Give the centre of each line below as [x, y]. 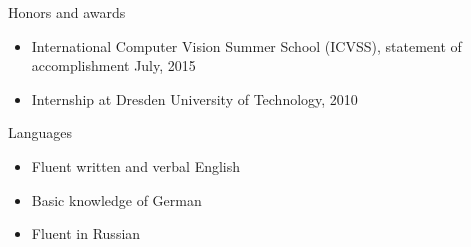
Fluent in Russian [86, 233]
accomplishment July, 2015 [113, 65]
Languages [40, 132]
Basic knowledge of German [116, 199]
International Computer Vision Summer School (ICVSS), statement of [246, 45]
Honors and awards [67, 12]
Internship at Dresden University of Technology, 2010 [194, 98]
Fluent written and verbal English [136, 165]
